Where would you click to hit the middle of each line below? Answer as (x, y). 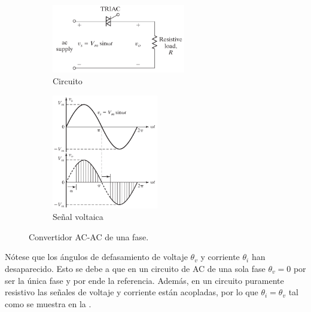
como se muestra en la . (48, 303)
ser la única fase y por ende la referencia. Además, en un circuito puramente (144, 280)
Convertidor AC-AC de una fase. (89, 236)
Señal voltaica (78, 217)
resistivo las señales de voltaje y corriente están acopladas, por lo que (132, 292)
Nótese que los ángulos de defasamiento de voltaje (96, 257)
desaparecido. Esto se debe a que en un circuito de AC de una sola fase (135, 268)
